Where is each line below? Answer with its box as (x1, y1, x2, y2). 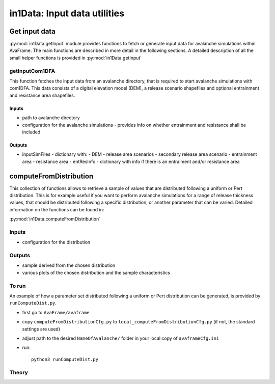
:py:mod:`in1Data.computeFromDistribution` (9, 216, 101, 222)
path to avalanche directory (22, 115, 80, 121)
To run (9, 282, 26, 289)
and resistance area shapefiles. (9, 92, 75, 98)
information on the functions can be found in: (9, 206, 104, 212)
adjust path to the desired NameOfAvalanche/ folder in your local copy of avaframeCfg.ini (22, 335, 219, 341)
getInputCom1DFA (9, 67, 56, 74)
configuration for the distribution (22, 239, 91, 245)
